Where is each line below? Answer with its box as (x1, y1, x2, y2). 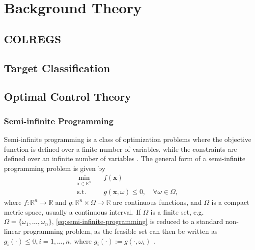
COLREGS (4, 31, 61, 46)
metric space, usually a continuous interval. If (4, 206, 141, 217)
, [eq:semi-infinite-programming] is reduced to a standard (52, 216, 223, 226)
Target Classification (4, 60, 111, 75)
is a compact (211, 197, 250, 207)
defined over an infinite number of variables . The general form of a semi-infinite (4, 153, 246, 164)
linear (4, 225, 21, 236)
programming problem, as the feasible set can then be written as (23, 225, 218, 236)
